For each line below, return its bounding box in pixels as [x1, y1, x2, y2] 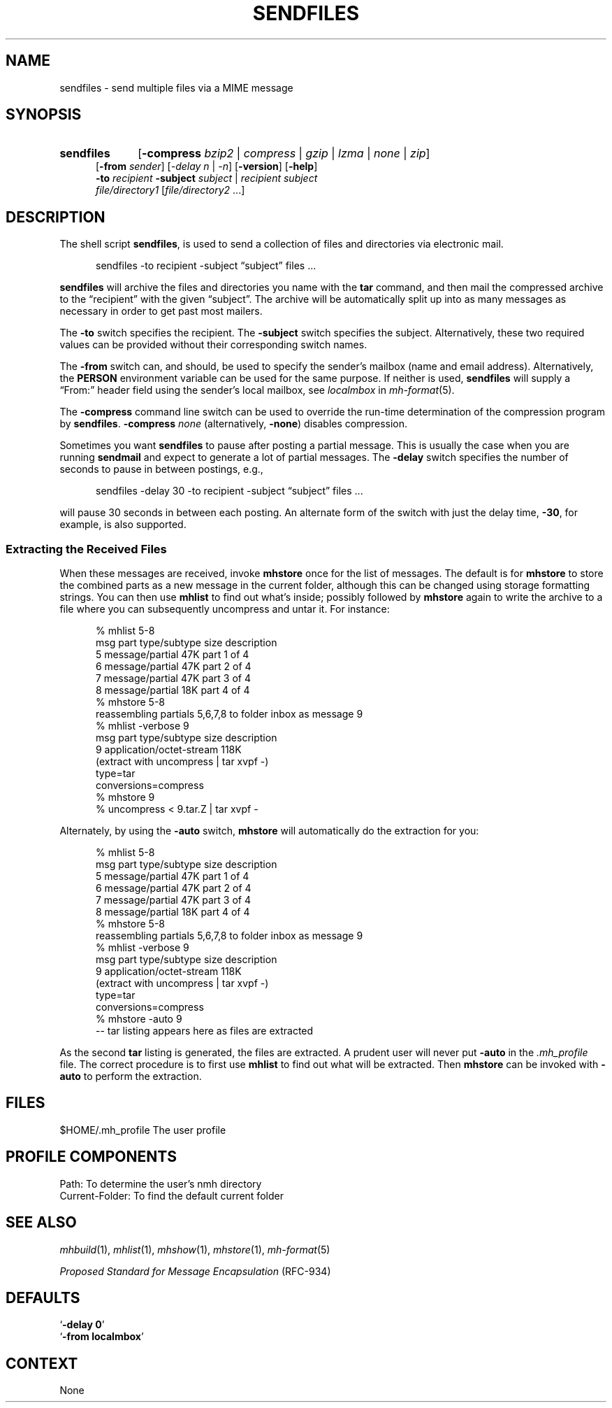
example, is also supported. [59, 518, 187, 531]
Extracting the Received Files [6, 541, 167, 556]
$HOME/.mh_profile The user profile [59, 1123, 226, 1136]
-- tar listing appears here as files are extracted [96, 1025, 314, 1037]
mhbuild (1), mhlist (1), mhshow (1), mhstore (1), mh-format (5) [59, 1243, 330, 1256]
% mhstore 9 [96, 791, 155, 804]
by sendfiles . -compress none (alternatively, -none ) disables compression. [59, 418, 408, 430]
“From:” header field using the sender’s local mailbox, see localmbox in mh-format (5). [59, 384, 455, 397]
